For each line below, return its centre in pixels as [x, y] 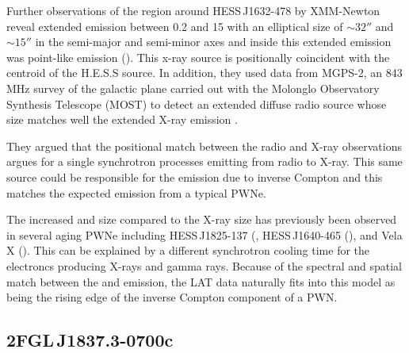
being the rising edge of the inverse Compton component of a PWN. [172, 297]
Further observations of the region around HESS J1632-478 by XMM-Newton [193, 10]
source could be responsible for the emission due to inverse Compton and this [195, 176]
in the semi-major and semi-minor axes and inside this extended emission [213, 42]
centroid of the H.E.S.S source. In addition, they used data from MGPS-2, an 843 [204, 73]
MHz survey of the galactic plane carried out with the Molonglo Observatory [193, 88]
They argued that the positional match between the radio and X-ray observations [204, 146]
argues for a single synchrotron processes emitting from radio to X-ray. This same [204, 161]
